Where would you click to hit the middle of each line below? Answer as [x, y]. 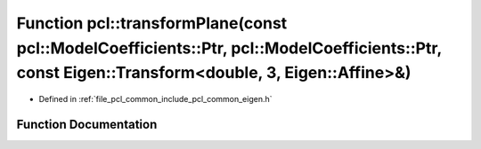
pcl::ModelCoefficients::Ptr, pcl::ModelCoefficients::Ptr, [229, 48]
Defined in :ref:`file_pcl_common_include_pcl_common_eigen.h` [155, 99]
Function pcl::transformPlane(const [152, 23]
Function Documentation [87, 124]
